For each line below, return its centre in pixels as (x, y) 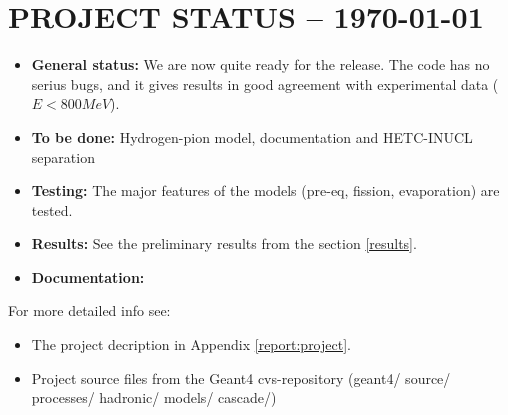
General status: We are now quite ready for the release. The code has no (260, 64)
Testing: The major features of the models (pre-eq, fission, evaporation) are (265, 190)
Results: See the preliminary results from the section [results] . (224, 243)
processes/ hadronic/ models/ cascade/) (154, 397)
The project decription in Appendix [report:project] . (191, 344)
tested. (52, 209)
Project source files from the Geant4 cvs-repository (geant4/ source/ (241, 377)
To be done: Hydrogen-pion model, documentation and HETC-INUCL (252, 136)
